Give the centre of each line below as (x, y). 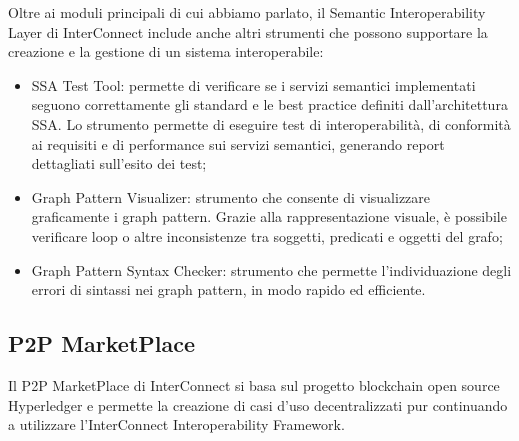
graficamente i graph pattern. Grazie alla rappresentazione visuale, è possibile (269, 216)
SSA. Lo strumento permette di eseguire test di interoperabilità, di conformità (271, 123)
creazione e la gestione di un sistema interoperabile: (166, 51)
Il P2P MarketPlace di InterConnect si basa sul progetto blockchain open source (254, 384)
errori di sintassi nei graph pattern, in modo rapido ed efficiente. (228, 289)
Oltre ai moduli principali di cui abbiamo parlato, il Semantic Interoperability (247, 12)
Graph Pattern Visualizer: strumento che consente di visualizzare (231, 196)
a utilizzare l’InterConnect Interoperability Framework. (176, 424)
